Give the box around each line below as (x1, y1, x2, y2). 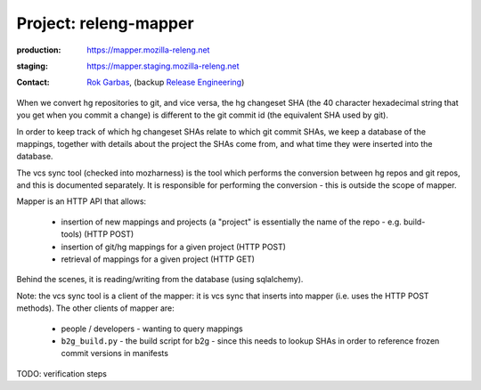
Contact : (16, 77, 51, 88)
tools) (61, 229, 83, 240)
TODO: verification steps (16, 368, 107, 378)
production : (16, 45, 61, 55)
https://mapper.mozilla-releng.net (86, 45, 210, 55)
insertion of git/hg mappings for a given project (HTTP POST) (61, 241, 287, 252)
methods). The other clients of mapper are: (16, 303, 175, 313)
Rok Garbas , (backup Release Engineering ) (86, 77, 245, 88)
